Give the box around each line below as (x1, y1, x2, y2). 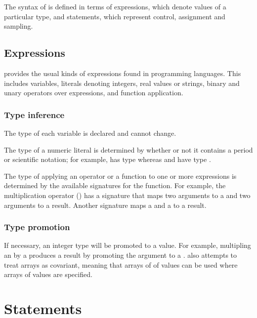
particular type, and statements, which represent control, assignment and (4, 11, 225, 21)
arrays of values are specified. (4, 269, 92, 279)
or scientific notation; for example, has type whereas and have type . (4, 154, 211, 164)
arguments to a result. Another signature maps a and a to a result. (4, 199, 207, 210)
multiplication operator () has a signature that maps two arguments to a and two (4, 190, 251, 200)
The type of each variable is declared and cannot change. (4, 127, 176, 138)
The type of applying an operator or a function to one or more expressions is (4, 170, 237, 181)
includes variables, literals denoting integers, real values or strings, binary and (4, 78, 240, 88)
